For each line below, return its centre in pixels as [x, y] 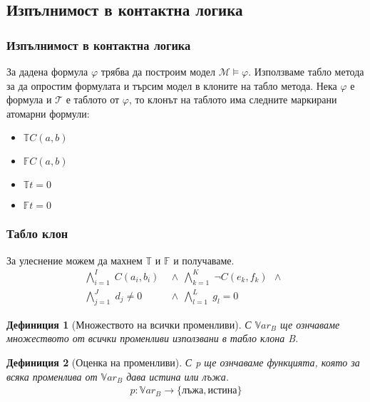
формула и [29, 99]
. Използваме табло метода [306, 71]
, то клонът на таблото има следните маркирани [233, 99]
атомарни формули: [48, 113]
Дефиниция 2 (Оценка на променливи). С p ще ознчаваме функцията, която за [183, 362]
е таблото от [93, 99]
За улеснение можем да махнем [74, 260]
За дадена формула [47, 71]
